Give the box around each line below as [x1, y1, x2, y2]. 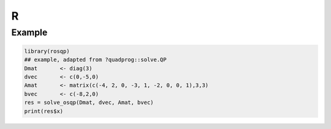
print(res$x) [24, 108, 64, 114]
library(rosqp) [24, 48, 70, 54]
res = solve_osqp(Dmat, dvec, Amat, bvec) [24, 99, 154, 106]
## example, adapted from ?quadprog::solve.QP [24, 56, 167, 64]
